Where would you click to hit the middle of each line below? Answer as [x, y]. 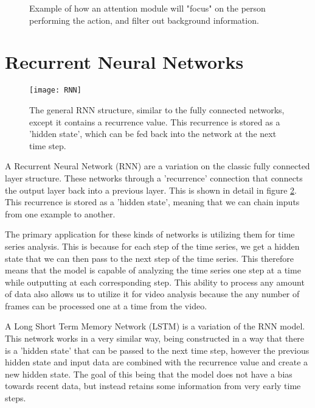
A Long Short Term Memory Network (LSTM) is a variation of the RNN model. [155, 326]
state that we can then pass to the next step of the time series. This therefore [150, 258]
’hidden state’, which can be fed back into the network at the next [153, 134]
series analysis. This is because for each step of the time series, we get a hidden [152, 246]
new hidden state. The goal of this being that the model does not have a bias [149, 374]
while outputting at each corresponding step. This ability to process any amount [155, 282]
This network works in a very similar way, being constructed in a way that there [155, 338]
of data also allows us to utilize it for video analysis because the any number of [152, 294]
